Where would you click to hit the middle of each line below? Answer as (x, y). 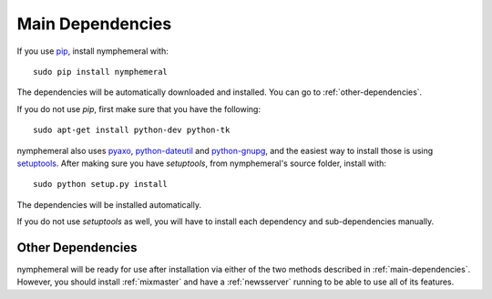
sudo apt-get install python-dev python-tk (132, 130)
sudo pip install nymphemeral (101, 72)
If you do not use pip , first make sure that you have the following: (139, 108)
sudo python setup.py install (101, 184)
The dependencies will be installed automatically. (109, 204)
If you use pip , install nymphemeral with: (92, 51)
